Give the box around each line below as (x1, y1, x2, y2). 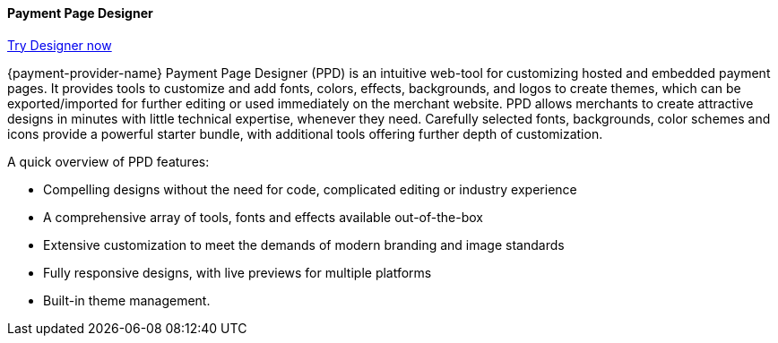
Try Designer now (7, 37, 112, 53)
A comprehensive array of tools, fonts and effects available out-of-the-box (43, 209, 483, 225)
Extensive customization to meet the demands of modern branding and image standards (43, 236, 565, 253)
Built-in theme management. (43, 292, 211, 308)
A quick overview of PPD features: (7, 153, 210, 169)
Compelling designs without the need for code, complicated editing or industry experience (43, 181, 577, 197)
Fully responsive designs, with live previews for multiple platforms (43, 264, 432, 280)
